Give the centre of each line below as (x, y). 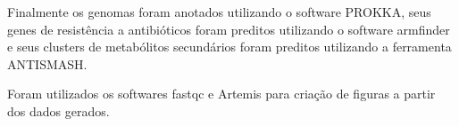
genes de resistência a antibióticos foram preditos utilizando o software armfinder (229, 29)
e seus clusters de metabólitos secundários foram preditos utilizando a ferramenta (229, 47)
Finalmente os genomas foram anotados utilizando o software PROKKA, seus (219, 12)
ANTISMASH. (47, 63)
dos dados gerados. (58, 110)
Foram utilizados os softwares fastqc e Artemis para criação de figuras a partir (221, 94)
